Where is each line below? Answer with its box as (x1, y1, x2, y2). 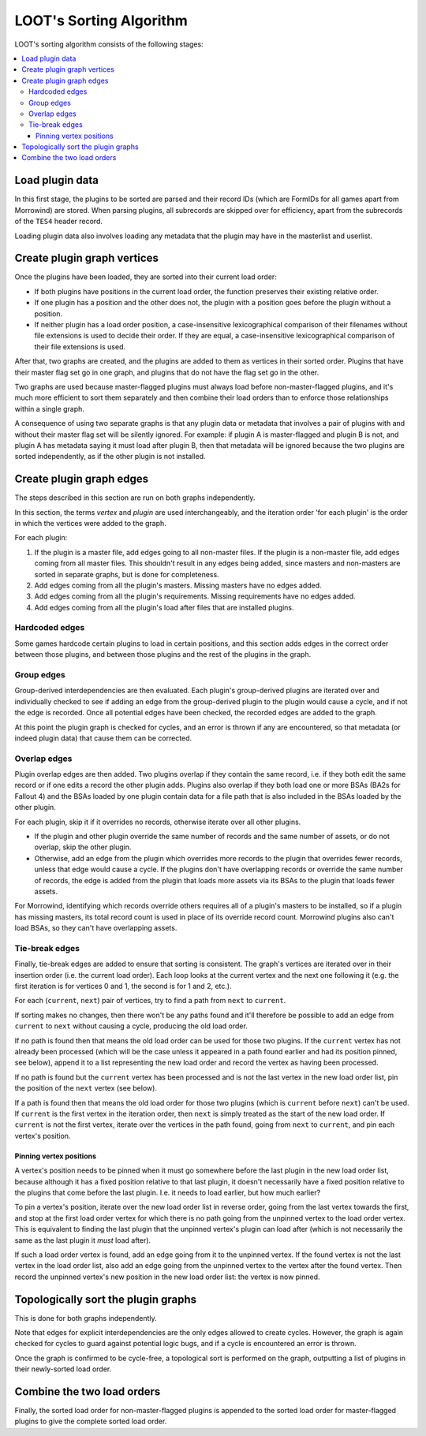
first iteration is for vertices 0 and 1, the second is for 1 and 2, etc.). (14, 982, 232, 991)
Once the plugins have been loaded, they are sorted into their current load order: (14, 272, 278, 282)
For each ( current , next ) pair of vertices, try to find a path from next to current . (14, 996, 286, 1005)
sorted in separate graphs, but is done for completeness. (34, 569, 220, 579)
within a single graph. (14, 404, 84, 413)
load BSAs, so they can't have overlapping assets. (14, 923, 177, 933)
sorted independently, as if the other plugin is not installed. (14, 452, 206, 461)
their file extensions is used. (34, 341, 126, 351)
